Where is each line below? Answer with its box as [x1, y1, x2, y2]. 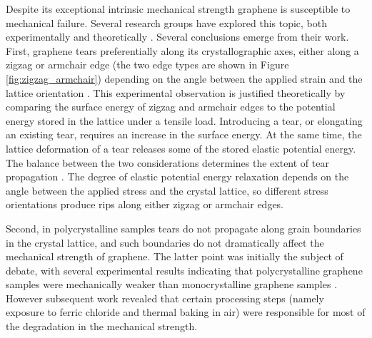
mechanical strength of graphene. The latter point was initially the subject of [6, 249, 343, 264]
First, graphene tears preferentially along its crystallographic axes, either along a [6, 43, 359, 58]
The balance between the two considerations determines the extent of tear [6, 155, 329, 170]
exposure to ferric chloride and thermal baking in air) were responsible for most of [6, 304, 366, 319]
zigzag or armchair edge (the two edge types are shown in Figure [6, 57, 289, 72]
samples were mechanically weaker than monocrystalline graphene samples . [6, 277, 338, 292]
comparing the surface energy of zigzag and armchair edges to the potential [6, 99, 336, 114]
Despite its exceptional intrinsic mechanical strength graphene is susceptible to [6, 1, 351, 16]
